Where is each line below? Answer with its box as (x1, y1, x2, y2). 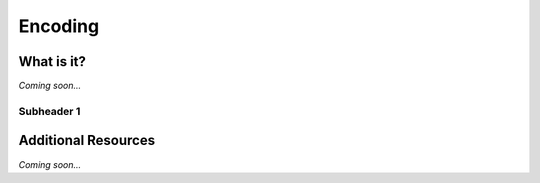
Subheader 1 (18, 104, 81, 118)
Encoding (18, 15, 100, 37)
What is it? (18, 53, 87, 70)
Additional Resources (18, 132, 155, 149)
